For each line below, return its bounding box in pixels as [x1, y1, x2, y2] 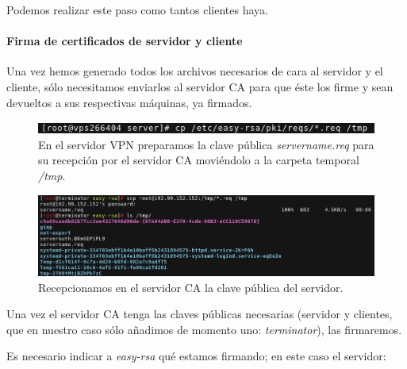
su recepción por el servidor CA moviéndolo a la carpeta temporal [38, 152, 359, 168]
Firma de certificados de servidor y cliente [6, 33, 243, 49]
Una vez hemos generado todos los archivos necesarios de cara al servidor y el [6, 63, 383, 79]
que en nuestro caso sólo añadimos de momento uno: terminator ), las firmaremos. [6, 321, 402, 337]
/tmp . [38, 167, 66, 183]
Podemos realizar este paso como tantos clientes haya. [6, 2, 268, 17]
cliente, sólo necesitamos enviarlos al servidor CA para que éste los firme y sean [6, 78, 394, 94]
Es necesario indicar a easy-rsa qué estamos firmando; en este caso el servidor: [6, 348, 386, 364]
